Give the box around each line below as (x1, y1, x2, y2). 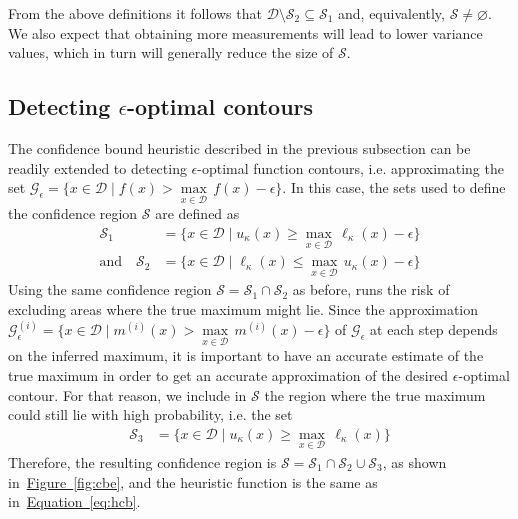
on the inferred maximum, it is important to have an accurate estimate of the (8, 345, 484, 366)
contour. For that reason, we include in (8, 384, 247, 405)
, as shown (382, 451, 447, 472)
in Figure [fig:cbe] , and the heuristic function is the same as (8, 471, 378, 492)
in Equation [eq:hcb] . (8, 491, 141, 512)
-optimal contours (126, 91, 314, 122)
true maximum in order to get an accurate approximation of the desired (8, 364, 449, 385)
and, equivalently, (338, 3, 445, 23)
